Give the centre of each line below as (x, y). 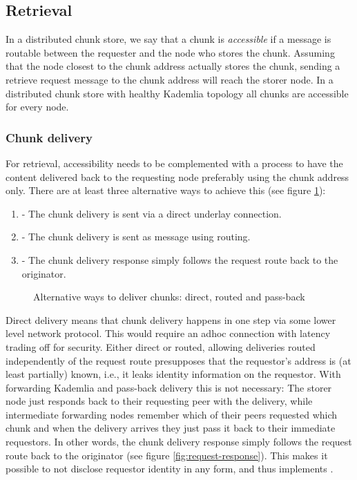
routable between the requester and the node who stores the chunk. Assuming (170, 52)
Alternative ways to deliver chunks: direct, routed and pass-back (169, 297)
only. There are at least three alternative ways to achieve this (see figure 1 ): (166, 190)
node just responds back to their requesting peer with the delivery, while (159, 401)
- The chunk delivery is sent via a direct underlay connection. (152, 213)
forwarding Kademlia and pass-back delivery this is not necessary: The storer (169, 387)
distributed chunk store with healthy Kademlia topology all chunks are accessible (177, 93)
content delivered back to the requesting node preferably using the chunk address (177, 176)
